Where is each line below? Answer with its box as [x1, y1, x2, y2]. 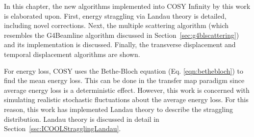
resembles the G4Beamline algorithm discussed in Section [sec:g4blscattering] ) [4, 29, 239, 40]
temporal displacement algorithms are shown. [4, 49, 140, 59]
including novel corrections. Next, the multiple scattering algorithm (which [4, 20, 229, 30]
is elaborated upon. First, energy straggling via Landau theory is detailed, [4, 10, 227, 21]
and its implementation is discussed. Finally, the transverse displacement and [4, 39, 236, 50]
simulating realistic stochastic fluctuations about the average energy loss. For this [4, 94, 249, 105]
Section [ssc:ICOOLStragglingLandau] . [4, 123, 121, 134]
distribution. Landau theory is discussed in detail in [4, 113, 159, 124]
